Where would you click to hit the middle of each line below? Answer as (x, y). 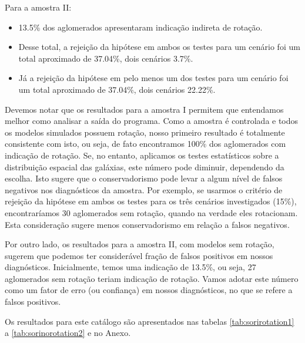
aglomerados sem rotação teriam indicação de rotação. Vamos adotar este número (152, 278)
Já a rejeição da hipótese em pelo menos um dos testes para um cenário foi (153, 78)
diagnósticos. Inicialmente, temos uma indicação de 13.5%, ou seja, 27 (130, 267)
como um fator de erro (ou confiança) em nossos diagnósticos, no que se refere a (149, 290)
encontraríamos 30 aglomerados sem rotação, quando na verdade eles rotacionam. (151, 212)
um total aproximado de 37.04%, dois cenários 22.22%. (117, 89)
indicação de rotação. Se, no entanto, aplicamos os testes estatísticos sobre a (142, 155)
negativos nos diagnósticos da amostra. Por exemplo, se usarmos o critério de (144, 189)
